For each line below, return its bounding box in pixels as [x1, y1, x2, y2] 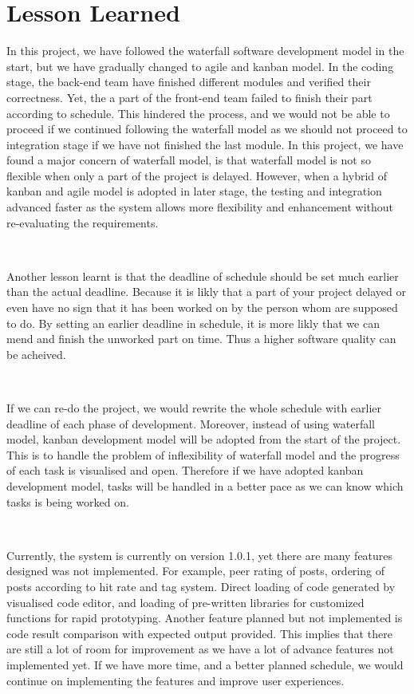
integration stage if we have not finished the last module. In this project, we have [6, 136, 404, 152]
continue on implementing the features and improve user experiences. [6, 672, 345, 688]
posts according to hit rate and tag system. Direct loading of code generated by [6, 578, 396, 594]
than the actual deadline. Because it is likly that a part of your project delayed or [6, 283, 407, 300]
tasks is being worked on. [6, 493, 129, 510]
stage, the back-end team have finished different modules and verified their [6, 73, 371, 90]
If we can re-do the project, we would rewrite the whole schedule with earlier [6, 400, 382, 416]
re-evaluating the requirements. [6, 214, 159, 231]
